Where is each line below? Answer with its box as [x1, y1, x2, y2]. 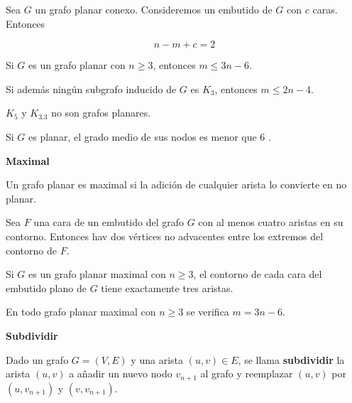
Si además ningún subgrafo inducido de [6, 81, 177, 96]
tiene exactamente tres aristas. [101, 280, 233, 295]
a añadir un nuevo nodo [69, 366, 172, 381]
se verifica [186, 304, 229, 319]
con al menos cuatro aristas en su [198, 215, 343, 230]
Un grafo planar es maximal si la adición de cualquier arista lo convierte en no [6, 177, 347, 192]
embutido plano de [6, 280, 87, 295]
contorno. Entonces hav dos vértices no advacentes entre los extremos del [6, 228, 324, 243]
